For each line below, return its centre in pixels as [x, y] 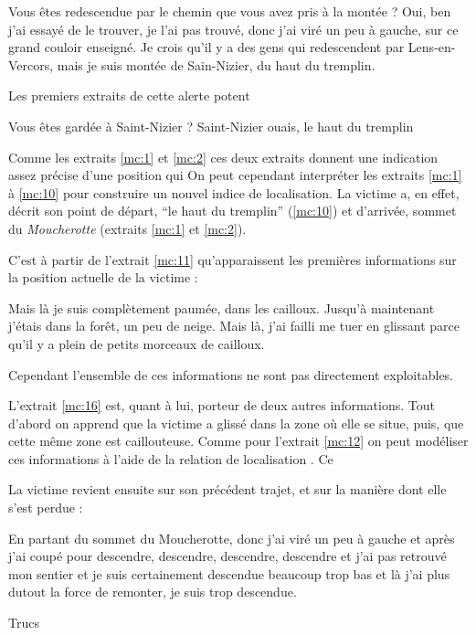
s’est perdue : [46, 508]
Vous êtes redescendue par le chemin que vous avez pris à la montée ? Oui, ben [230, 11]
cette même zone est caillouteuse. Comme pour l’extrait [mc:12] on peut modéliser [238, 441]
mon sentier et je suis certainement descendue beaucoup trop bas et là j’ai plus [229, 573]
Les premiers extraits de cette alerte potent [129, 95]
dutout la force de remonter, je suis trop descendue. [153, 592]
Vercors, [31, 64]
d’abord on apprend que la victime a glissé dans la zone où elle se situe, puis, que [236, 423]
